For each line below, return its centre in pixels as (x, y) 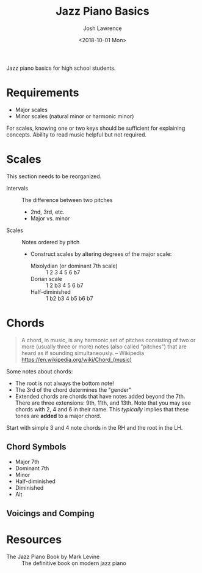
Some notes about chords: (40, 371)
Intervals (17, 188)
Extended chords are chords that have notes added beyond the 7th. (100, 396)
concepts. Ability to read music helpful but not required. (76, 134)
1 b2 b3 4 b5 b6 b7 (69, 298)
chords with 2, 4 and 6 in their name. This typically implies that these (102, 409)
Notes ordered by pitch (51, 242)
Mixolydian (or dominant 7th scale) (74, 266)
